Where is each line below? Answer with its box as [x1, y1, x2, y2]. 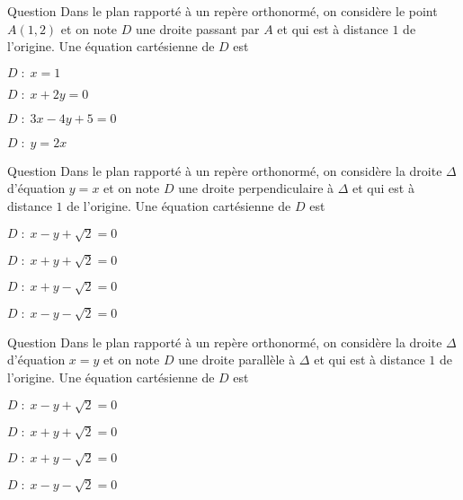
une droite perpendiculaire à [178, 179, 334, 197]
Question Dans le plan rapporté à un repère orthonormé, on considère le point [7, 2, 438, 20]
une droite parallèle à [178, 350, 296, 369]
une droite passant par [136, 19, 260, 38]
